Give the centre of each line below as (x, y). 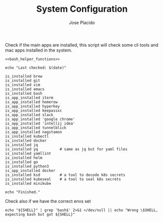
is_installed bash (24, 93)
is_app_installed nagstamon (34, 132)
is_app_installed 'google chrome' (40, 119)
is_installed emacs (25, 89)
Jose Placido (82, 23)
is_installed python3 (27, 166)
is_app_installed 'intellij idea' (40, 123)
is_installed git (23, 80)
